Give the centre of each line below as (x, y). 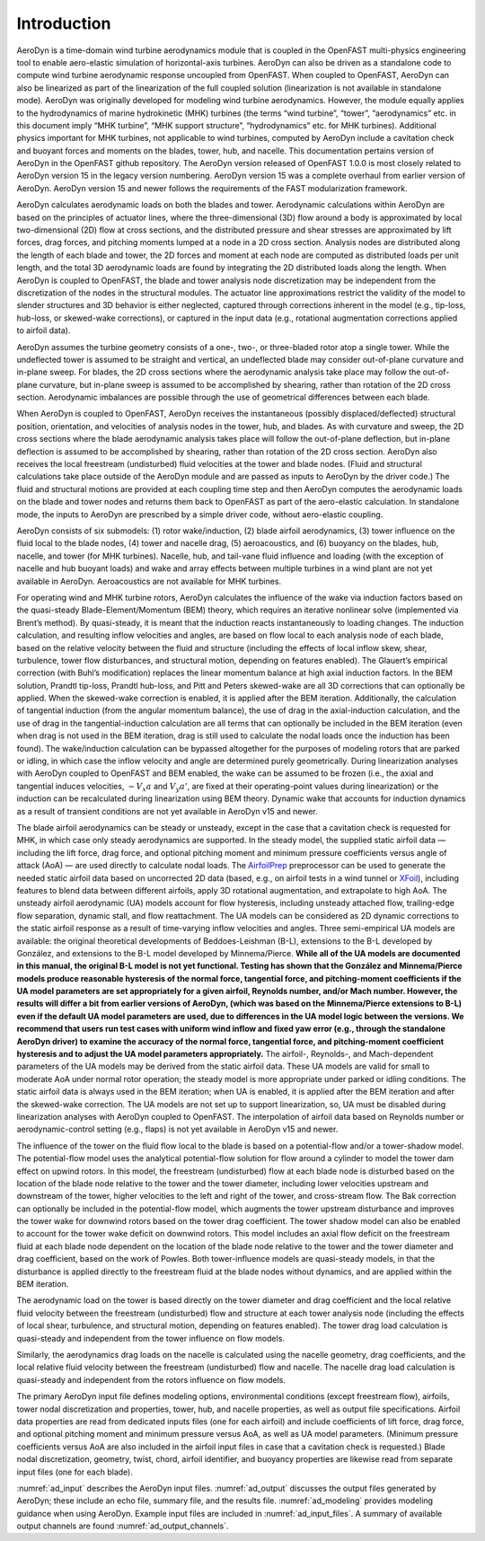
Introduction (64, 23)
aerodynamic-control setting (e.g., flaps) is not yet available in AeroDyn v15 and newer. (177, 1129)
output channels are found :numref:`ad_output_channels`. (123, 1526)
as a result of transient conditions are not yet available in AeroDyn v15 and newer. (167, 811)
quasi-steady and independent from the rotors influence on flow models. (151, 1379)
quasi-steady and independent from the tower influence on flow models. (150, 1338)
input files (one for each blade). (75, 1472)
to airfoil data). (44, 330)
